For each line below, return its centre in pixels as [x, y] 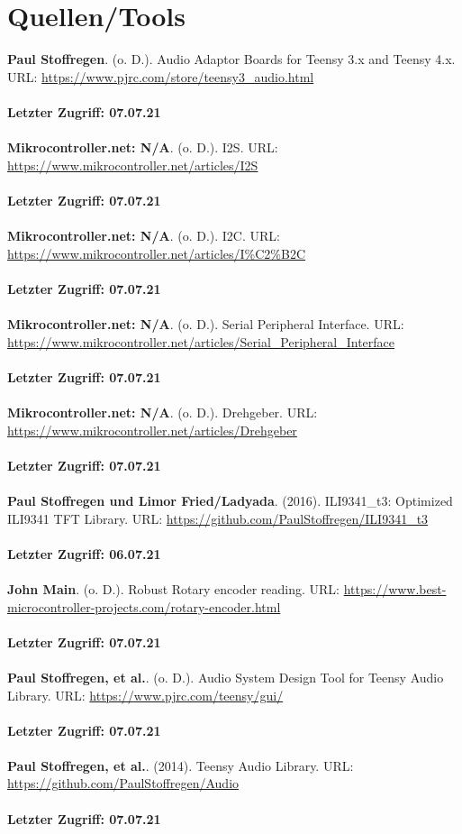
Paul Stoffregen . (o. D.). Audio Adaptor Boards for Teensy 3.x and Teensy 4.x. [231, 59]
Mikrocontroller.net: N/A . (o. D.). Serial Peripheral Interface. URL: [206, 324]
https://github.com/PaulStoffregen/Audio [123, 783]
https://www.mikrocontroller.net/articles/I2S [133, 165]
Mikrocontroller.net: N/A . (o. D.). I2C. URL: [144, 236]
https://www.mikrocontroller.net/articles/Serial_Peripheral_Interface [201, 341]
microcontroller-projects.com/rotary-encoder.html [144, 606]
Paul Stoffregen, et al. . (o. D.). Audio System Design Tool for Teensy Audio [226, 677]
